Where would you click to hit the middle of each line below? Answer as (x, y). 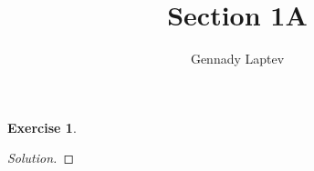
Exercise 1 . (42, 127)
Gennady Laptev (237, 59)
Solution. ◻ (41, 158)
